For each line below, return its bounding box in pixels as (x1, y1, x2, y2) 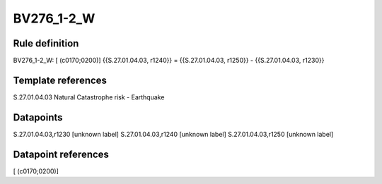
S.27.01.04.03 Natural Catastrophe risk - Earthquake (13, 92, 165, 102)
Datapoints (13, 111, 63, 123)
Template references (13, 74, 108, 86)
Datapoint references (13, 148, 110, 160)
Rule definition (13, 37, 79, 49)
